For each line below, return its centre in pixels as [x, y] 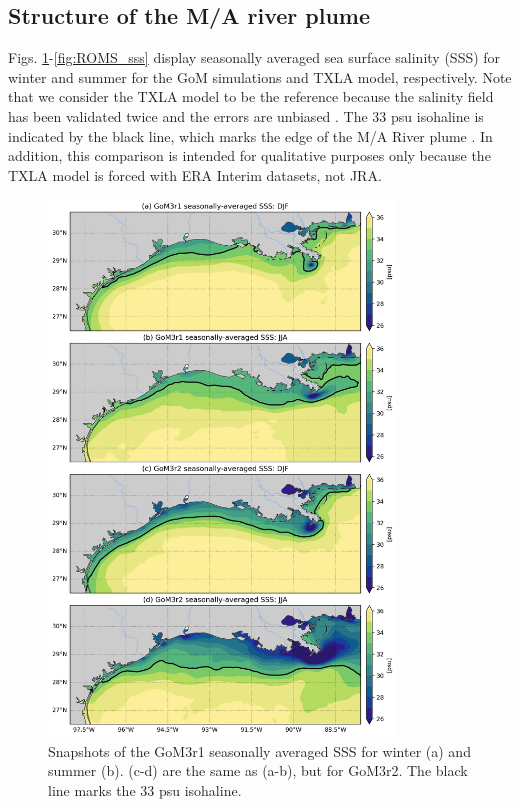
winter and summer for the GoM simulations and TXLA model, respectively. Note [260, 76]
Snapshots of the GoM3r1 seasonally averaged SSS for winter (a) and [259, 750]
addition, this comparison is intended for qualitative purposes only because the [249, 155]
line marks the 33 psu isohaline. [145, 789]
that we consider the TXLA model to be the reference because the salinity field [251, 96]
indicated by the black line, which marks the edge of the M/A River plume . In [250, 135]
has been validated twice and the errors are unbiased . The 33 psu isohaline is [246, 115]
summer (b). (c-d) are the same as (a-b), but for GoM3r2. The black [258, 770]
